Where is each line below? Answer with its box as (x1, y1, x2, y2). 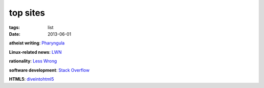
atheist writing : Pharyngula (9, 40, 65, 46)
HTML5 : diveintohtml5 (9, 76, 54, 82)
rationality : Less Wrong (9, 58, 57, 64)
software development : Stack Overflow (9, 67, 90, 73)
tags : (9, 24, 20, 30)
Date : (9, 31, 21, 37)
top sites (9, 7, 45, 18)
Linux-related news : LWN (9, 49, 62, 55)
